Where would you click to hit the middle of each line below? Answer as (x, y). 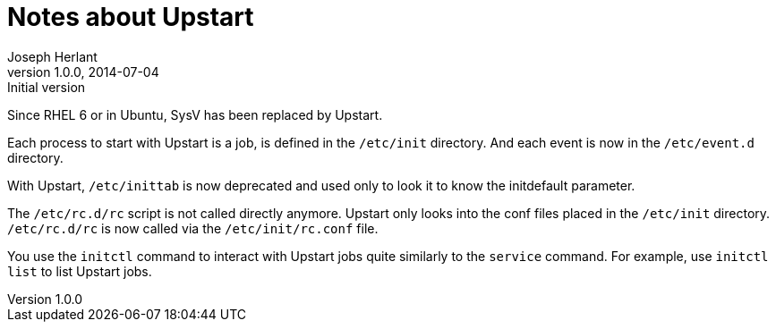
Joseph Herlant (52, 56)
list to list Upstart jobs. (80, 271)
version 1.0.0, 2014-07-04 (83, 72)
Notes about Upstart (131, 17)
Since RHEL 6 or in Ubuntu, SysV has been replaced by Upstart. (195, 114)
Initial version (47, 87)
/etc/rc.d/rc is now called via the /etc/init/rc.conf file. (193, 228)
